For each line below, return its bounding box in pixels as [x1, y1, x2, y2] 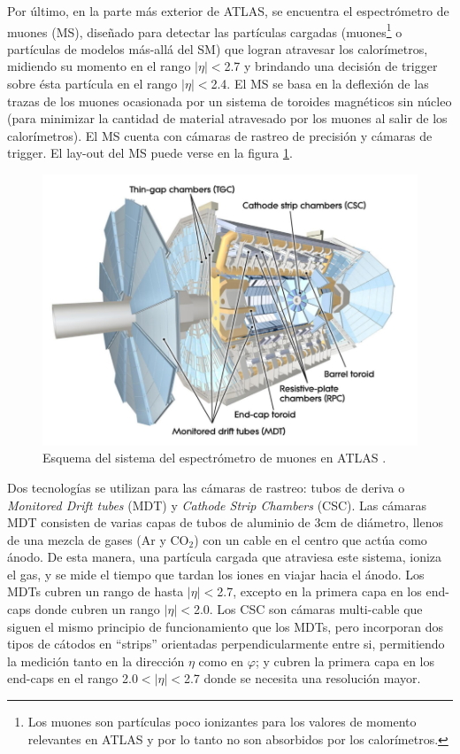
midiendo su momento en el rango [7, 57, 191, 75]
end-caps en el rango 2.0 [7, 669, 138, 688]
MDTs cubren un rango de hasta [7, 582, 184, 601]
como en [198, 651, 244, 670]
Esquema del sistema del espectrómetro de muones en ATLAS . [42, 448, 387, 467]
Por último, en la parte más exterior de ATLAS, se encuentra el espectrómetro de [7, 2, 449, 19]
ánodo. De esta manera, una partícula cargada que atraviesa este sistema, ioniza [7, 548, 442, 566]
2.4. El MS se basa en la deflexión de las [211, 74, 429, 93]
